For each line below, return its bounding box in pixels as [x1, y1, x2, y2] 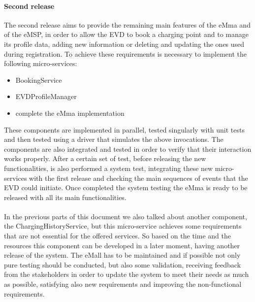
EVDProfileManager [15, 91, 77, 101]
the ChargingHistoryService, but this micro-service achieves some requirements [4, 221, 242, 231]
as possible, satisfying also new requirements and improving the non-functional [4, 279, 242, 289]
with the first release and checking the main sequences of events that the [29, 172, 248, 183]
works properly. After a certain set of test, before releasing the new [4, 153, 206, 164]
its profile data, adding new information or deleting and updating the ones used [4, 38, 245, 49]
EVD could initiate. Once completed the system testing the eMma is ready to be [4, 182, 248, 193]
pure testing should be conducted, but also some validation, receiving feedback [4, 259, 241, 269]
